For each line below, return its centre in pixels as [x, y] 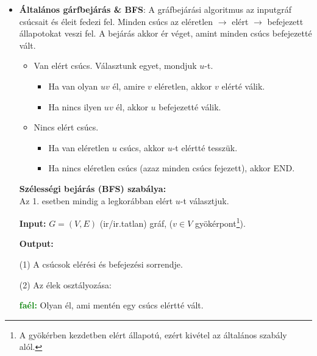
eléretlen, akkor [183, 86]
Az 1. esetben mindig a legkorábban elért [96, 200]
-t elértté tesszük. [205, 147]
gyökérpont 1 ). [220, 222]
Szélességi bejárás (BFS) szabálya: [93, 188]
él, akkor [132, 106]
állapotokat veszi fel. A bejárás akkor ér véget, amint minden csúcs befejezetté [166, 33]
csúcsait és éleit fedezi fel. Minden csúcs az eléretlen [116, 21]
